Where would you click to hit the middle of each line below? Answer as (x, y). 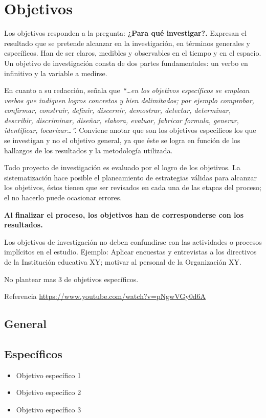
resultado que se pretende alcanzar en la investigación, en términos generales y (127, 43)
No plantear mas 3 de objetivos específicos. (71, 279)
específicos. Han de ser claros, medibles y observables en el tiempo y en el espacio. (133, 53)
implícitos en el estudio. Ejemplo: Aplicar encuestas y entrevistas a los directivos (130, 252)
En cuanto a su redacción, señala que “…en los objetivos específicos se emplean (127, 90)
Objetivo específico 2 (49, 392)
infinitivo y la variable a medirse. (56, 73)
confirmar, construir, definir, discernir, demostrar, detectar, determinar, (118, 110)
